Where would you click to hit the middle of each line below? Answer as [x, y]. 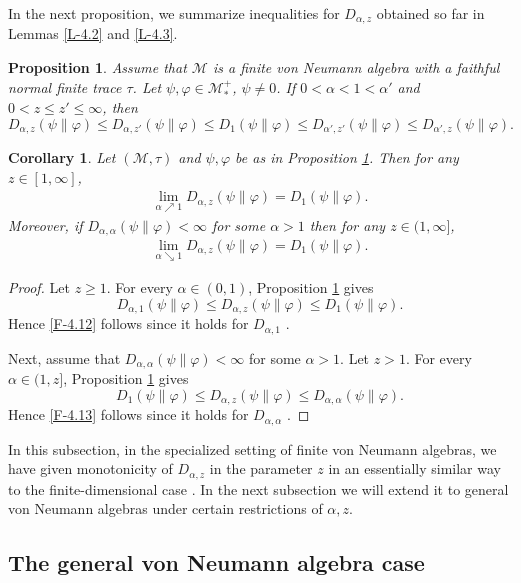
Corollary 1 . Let [62, 157]
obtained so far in [430, 13]
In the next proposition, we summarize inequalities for [174, 13]
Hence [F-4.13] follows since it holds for [128, 414]
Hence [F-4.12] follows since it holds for [128, 323]
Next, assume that [64, 357]
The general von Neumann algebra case [216, 562]
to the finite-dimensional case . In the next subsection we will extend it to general [258, 488]
